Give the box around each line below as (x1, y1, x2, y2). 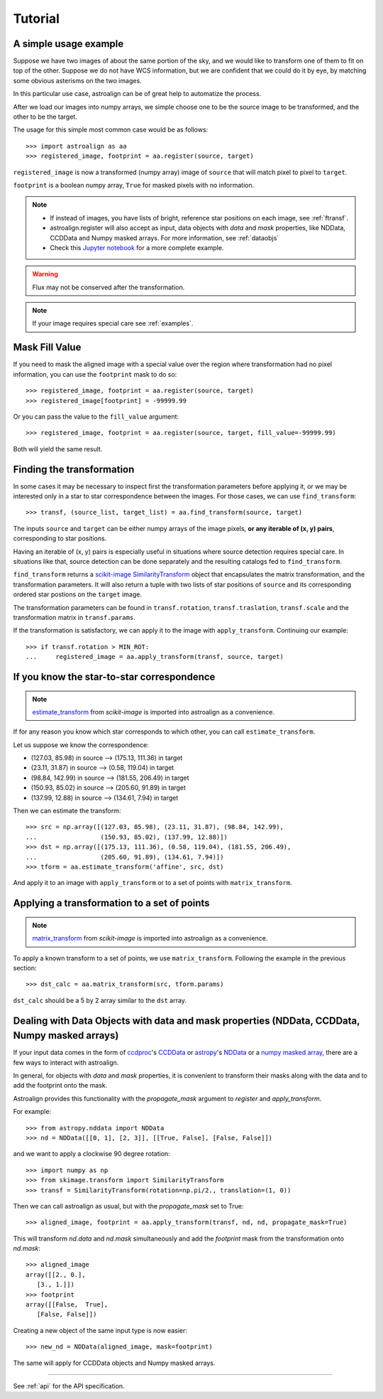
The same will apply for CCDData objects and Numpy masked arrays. (13, 1358, 216, 1367)
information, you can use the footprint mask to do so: (13, 370, 177, 378)
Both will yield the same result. (13, 444, 103, 453)
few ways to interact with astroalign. (13, 1058, 119, 1066)
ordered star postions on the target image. (13, 590, 142, 599)
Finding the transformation (13, 463, 135, 476)
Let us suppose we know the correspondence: (13, 740, 149, 749)
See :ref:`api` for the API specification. (13, 1382, 125, 1390)
